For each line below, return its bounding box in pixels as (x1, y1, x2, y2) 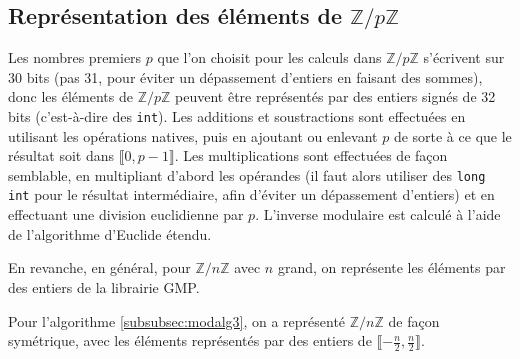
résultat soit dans (8, 145, 115, 166)
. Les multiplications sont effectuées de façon (174, 145, 448, 166)
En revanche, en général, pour (8, 257, 191, 278)
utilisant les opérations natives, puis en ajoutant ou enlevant (8, 125, 378, 146)
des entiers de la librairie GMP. (8, 276, 200, 297)
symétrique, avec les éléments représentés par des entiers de (8, 330, 372, 351)
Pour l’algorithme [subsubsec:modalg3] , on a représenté (8, 310, 346, 331)
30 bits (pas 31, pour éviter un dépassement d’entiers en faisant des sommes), (8, 66, 483, 87)
